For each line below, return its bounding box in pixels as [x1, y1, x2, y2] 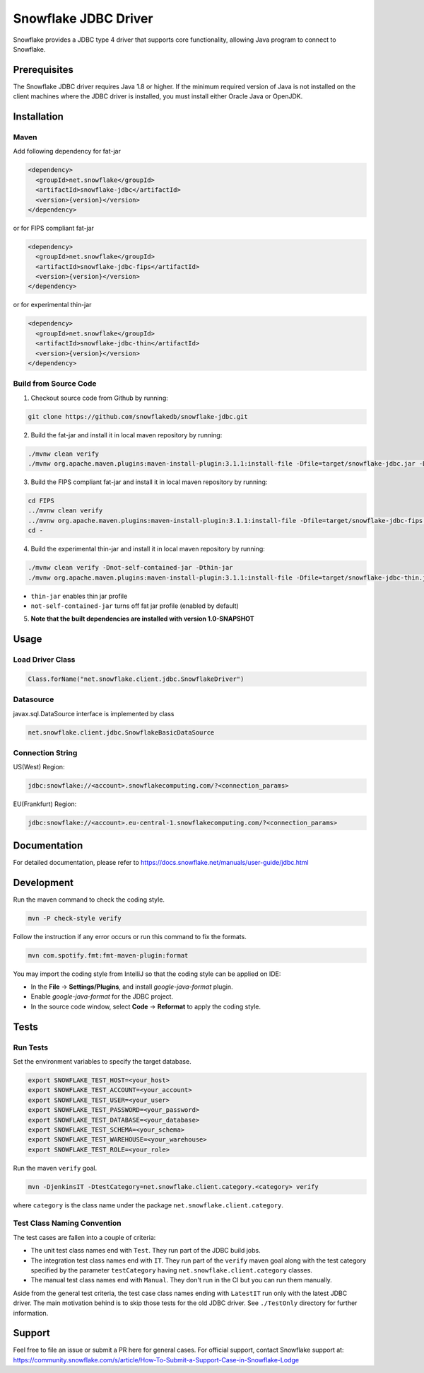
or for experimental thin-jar [13, 301, 92, 309]
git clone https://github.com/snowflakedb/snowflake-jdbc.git [28, 413, 248, 420]
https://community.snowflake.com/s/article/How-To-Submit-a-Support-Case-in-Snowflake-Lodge [13, 1355, 300, 1364]
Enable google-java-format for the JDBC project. [30, 992, 173, 1001]
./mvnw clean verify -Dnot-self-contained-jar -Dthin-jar [28, 563, 233, 572]
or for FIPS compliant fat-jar [13, 224, 95, 232]
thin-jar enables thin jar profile [30, 592, 128, 600]
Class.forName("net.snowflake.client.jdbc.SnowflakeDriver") [28, 674, 245, 683]
